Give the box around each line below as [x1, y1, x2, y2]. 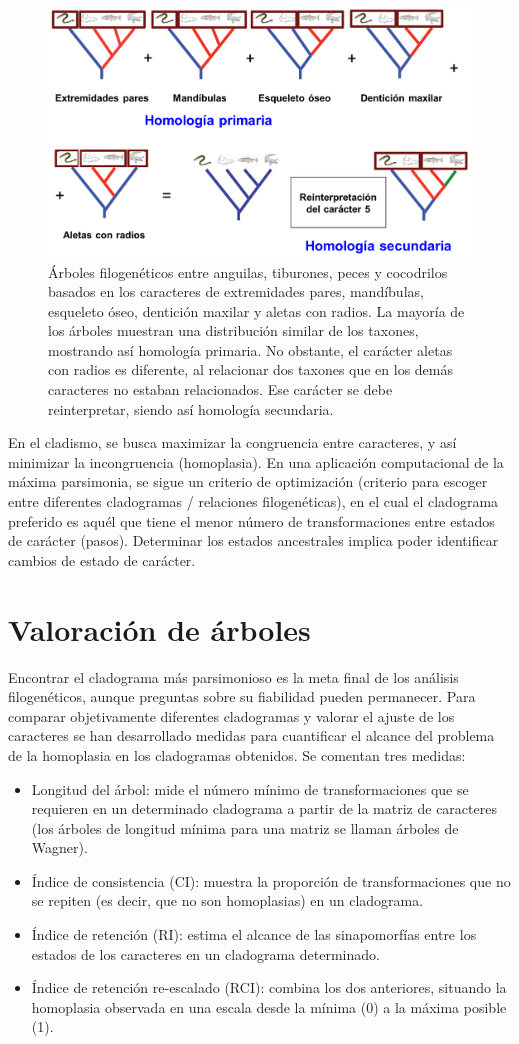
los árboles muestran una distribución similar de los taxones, [48, 320, 419, 341]
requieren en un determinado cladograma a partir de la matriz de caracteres [31, 798, 497, 819]
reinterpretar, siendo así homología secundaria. [48, 398, 334, 419]
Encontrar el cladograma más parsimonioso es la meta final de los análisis [8, 666, 459, 687]
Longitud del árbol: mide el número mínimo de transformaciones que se [31, 778, 469, 799]
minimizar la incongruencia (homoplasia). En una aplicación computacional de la [8, 451, 504, 472]
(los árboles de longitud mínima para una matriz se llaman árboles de [31, 817, 459, 838]
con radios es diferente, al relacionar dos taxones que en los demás [48, 359, 454, 380]
